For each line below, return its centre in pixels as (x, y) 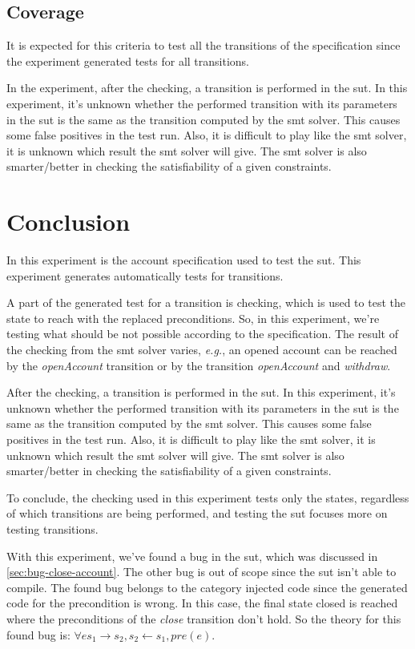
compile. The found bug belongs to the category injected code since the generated (207, 587)
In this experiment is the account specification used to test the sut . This (184, 260)
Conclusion (68, 222)
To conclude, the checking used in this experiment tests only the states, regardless (208, 497)
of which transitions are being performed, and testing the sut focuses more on (197, 513)
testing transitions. (52, 528)
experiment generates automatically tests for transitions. (145, 275)
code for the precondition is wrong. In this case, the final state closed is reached (202, 603)
